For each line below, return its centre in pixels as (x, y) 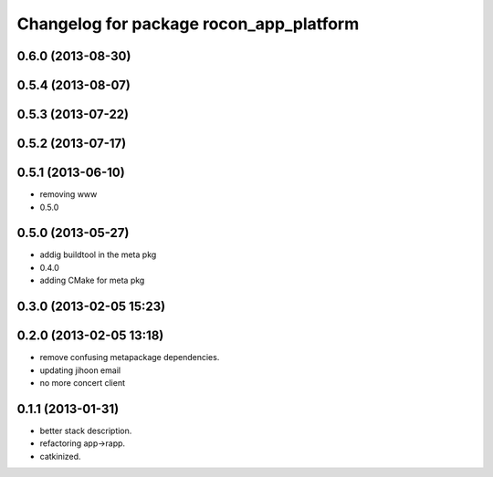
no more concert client (83, 382)
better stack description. (86, 430)
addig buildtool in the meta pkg (98, 254)
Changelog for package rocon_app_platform (188, 24)
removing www (68, 194)
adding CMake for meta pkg (92, 280)
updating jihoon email (80, 370)
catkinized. (60, 456)
